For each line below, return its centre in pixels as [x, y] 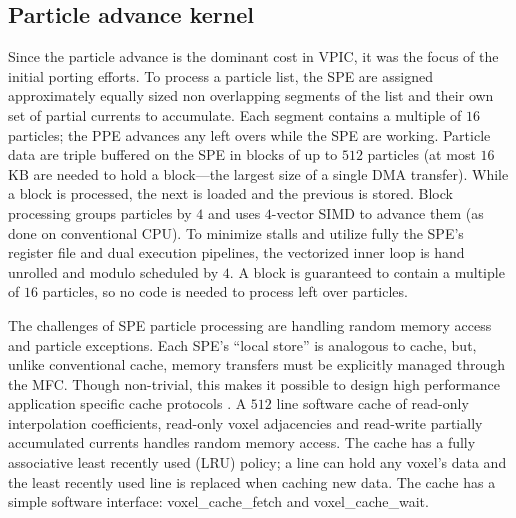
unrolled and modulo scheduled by [113, 271]
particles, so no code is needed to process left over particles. [225, 291]
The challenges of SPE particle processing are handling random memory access [250, 324]
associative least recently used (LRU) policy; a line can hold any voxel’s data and [257, 462]
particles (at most [421, 154]
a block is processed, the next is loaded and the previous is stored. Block [230, 193]
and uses [234, 212]
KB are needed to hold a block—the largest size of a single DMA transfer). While [258, 173]
